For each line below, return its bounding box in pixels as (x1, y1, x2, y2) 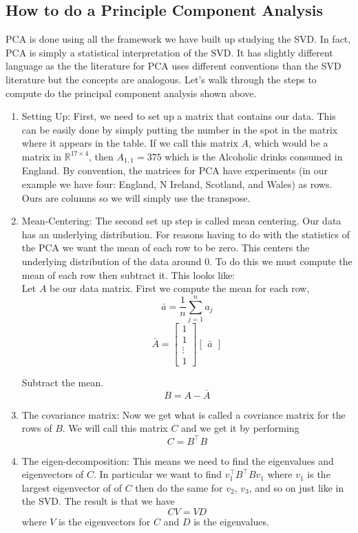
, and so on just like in (249, 480, 344, 494)
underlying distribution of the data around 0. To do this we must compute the (21, 253, 352, 268)
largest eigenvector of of (21, 480, 122, 494)
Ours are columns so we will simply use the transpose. (21, 190, 251, 205)
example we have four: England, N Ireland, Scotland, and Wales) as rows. (21, 177, 333, 191)
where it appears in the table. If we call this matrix (21, 136, 238, 150)
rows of (21, 421, 52, 435)
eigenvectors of (21, 467, 84, 481)
